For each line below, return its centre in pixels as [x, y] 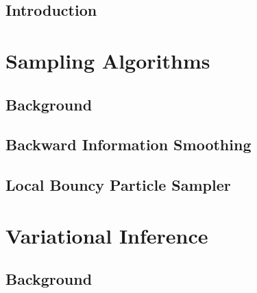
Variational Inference [107, 235]
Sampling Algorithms [108, 60]
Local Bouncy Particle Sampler [118, 185]
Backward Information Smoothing [128, 144]
